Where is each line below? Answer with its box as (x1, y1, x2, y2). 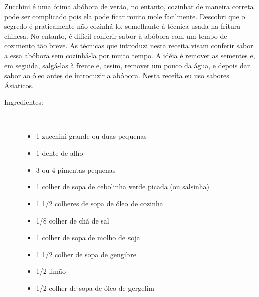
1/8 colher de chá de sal (36, 215, 109, 226)
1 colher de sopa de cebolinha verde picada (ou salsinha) (36, 181, 210, 192)
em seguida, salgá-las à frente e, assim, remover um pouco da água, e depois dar (4, 60, 250, 70)
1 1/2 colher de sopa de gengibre (36, 249, 137, 259)
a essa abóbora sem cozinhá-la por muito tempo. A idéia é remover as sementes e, (4, 50, 255, 60)
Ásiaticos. (4, 80, 34, 90)
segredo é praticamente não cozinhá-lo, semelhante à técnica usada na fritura (4, 21, 241, 31)
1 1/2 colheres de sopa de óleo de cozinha (36, 198, 163, 208)
